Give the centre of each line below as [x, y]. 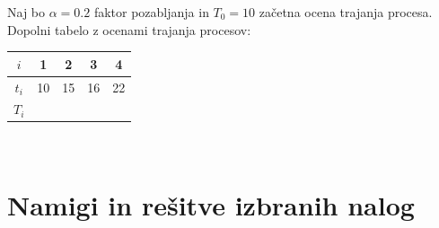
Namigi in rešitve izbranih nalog [211, 205]
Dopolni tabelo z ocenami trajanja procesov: [129, 29]
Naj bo [26, 12]
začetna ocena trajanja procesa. [346, 12]
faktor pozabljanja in [151, 12]
